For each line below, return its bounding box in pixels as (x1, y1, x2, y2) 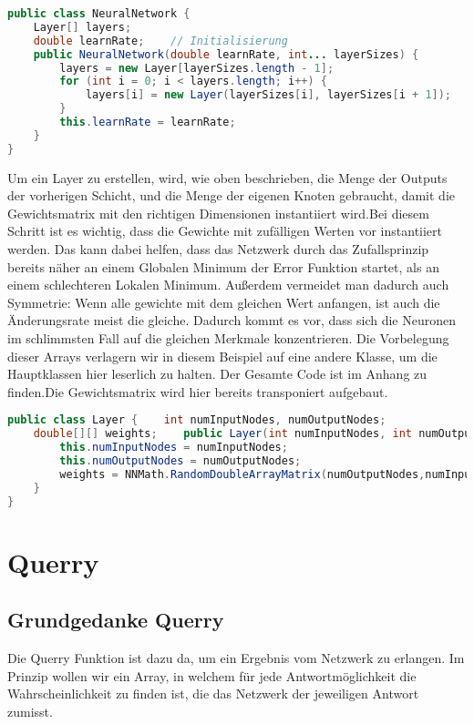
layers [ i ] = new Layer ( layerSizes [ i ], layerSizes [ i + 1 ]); (85, 88, 452, 102)
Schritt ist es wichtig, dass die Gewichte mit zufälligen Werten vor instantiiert (7, 221, 443, 240)
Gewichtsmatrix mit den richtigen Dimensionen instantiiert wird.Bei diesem (7, 203, 429, 222)
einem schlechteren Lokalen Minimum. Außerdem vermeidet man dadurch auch (7, 275, 449, 294)
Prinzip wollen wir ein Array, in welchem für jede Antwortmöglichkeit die (7, 666, 417, 685)
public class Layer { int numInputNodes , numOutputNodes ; (7, 413, 386, 427)
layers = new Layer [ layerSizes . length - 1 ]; (59, 61, 335, 75)
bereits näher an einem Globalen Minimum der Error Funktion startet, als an (7, 257, 439, 276)
